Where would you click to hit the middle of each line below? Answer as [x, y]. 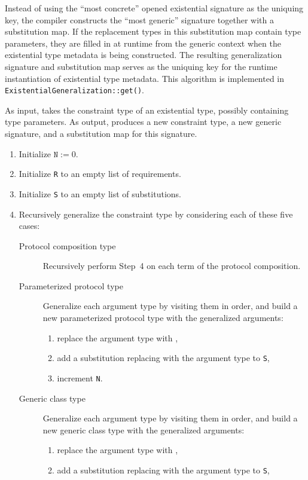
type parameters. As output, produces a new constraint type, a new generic [143, 122]
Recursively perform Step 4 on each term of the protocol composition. [172, 266]
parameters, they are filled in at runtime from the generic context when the [143, 43]
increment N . [80, 377]
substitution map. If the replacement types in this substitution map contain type [153, 31]
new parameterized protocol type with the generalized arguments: [163, 318]
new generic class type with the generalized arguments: [144, 429]
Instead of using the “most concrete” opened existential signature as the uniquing [154, 8]
